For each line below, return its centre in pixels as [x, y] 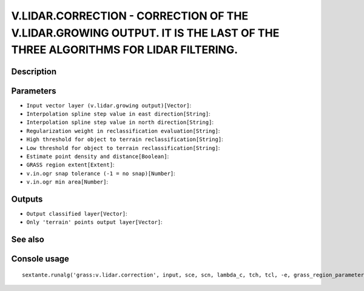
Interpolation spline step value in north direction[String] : [120, 122]
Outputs [27, 199]
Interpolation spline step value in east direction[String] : [118, 114]
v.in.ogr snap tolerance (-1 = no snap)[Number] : [101, 173]
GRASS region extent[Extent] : [70, 165]
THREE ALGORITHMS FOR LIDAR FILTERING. [125, 50]
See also [28, 240]
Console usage [40, 259]
